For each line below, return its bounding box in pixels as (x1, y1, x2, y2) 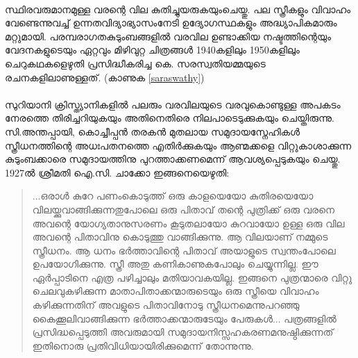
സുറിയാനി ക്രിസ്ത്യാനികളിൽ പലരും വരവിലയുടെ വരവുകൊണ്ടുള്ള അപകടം (5, 97, 341, 111)
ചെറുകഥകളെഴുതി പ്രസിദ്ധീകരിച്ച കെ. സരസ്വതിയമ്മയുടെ (5, 56, 266, 70)
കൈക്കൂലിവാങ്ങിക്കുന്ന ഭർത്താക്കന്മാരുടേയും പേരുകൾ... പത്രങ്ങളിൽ (32, 311, 336, 325)
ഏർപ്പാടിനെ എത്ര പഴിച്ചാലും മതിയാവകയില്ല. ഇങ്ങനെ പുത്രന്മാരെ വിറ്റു (32, 270, 352, 284)
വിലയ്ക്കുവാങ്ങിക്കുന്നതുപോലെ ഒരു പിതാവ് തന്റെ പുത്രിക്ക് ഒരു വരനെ (32, 202, 335, 216)
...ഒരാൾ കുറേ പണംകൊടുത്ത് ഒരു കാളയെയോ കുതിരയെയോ (32, 188, 314, 203)
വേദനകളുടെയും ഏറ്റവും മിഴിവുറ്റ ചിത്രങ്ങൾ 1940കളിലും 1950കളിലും (5, 42, 300, 57)
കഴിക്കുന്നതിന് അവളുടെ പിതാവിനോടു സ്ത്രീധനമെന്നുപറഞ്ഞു (32, 298, 300, 312)
